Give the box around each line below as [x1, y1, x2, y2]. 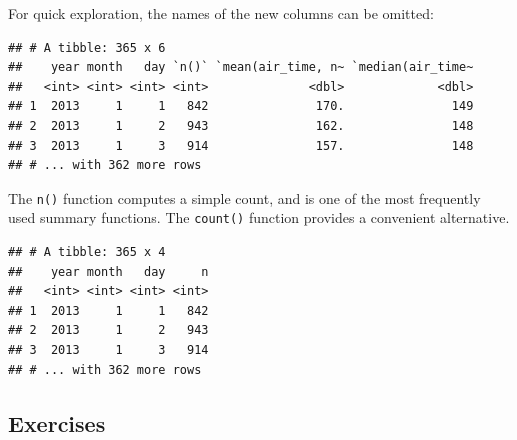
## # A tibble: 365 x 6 [8, 40, 166, 55]
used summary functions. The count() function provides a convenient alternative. [8, 207, 510, 228]
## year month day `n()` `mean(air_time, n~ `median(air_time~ [8, 60, 474, 75]
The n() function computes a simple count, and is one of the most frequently [8, 187, 481, 208]
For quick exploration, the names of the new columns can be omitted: [8, 3, 434, 23]
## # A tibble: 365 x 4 [8, 245, 166, 260]
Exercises [8, 407, 106, 438]
